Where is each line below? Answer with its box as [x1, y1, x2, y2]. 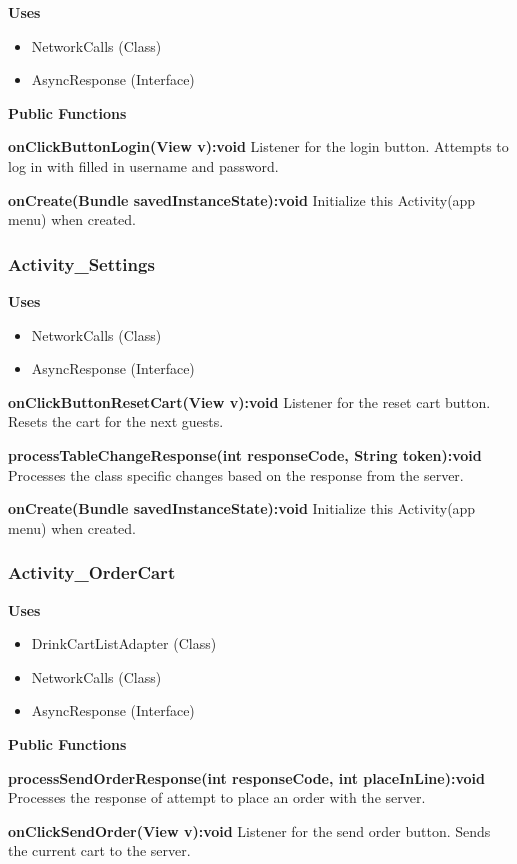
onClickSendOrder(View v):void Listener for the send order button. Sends [8, 820, 491, 841]
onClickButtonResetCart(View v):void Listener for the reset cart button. [8, 391, 491, 412]
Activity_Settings [8, 251, 155, 276]
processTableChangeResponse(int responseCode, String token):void [8, 444, 482, 465]
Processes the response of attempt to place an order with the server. [8, 787, 426, 808]
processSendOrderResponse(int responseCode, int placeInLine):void [8, 767, 485, 788]
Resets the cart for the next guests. [8, 411, 224, 432]
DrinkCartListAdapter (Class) [31, 633, 217, 654]
